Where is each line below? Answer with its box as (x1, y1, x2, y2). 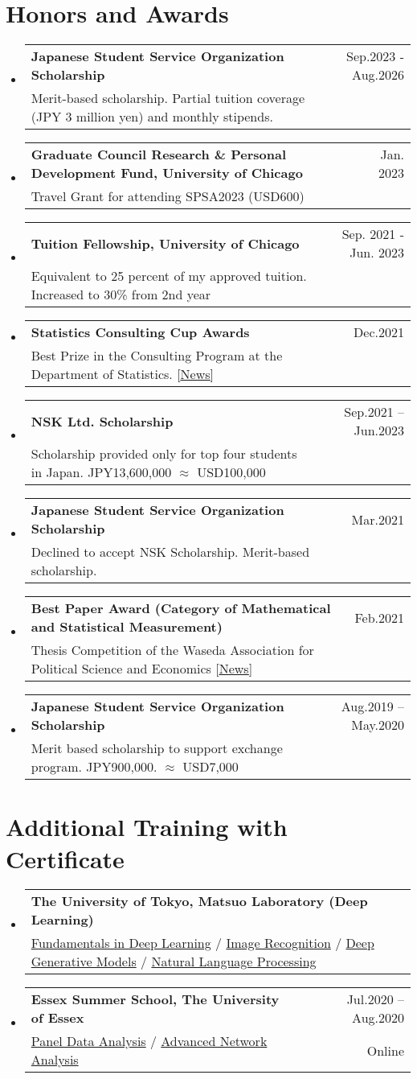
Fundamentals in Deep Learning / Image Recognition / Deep (31, 933, 374, 953)
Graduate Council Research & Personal (31, 145, 287, 164)
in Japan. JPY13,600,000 (31, 463, 172, 482)
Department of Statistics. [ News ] (31, 364, 215, 384)
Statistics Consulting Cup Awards (31, 323, 250, 342)
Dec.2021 (354, 323, 404, 342)
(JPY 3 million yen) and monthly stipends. (31, 107, 273, 126)
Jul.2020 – (346, 990, 404, 1009)
